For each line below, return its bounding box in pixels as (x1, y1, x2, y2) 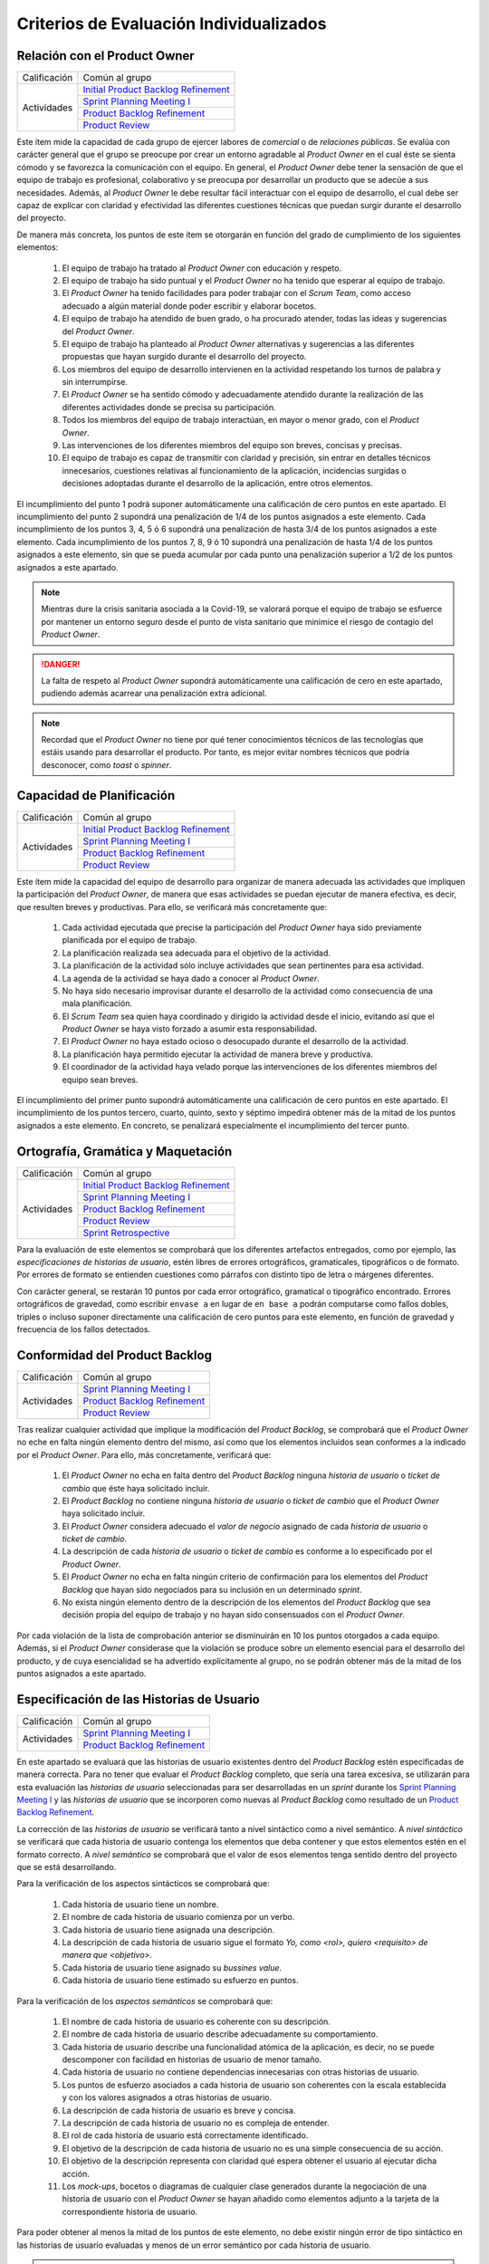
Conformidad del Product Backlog (16, 1348, 213, 1363)
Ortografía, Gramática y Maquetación (16, 1144, 233, 1159)
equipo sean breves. (62, 1074, 139, 1085)
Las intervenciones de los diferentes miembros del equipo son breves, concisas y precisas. (62, 440, 403, 451)
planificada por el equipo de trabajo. (62, 935, 198, 945)
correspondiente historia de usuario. (62, 2206, 198, 2217)
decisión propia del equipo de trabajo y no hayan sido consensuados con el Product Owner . (62, 1609, 406, 1620)
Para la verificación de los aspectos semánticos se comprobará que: (16, 1995, 273, 2006)
